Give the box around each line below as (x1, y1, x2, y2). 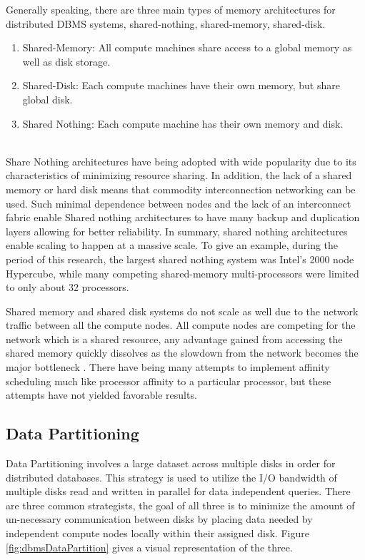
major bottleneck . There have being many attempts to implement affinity (6, 360, 330, 375)
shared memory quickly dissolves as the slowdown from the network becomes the (6, 345, 359, 360)
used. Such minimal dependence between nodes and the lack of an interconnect (6, 195, 351, 210)
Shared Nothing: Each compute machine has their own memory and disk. (22, 116, 344, 131)
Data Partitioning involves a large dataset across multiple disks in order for (6, 456, 336, 471)
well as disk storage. (22, 54, 111, 68)
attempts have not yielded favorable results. (6, 387, 197, 402)
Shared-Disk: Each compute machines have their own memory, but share (22, 78, 340, 93)
